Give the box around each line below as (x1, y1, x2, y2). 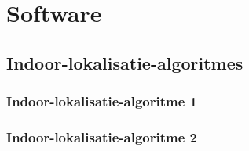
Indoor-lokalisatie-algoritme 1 (6, 92, 197, 111)
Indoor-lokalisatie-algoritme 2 (6, 127, 197, 146)
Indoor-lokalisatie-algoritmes (6, 50, 244, 74)
